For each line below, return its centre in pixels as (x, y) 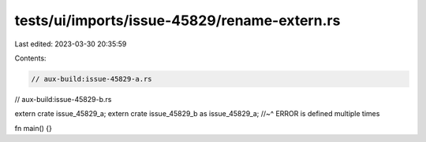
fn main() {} (34, 128)
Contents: (30, 58)
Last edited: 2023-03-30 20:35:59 (71, 44)
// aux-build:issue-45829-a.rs (92, 79)
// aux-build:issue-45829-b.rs (63, 99)
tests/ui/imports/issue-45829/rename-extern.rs (177, 20)
